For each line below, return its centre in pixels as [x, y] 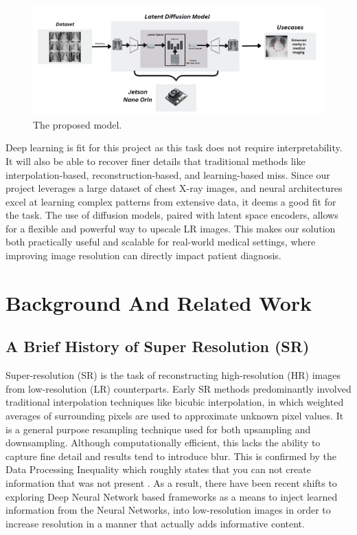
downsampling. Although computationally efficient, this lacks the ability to [163, 443]
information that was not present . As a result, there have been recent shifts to [171, 483]
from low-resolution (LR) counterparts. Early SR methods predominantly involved [178, 388]
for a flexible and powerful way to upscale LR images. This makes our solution [171, 228]
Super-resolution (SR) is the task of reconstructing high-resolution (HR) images [173, 375]
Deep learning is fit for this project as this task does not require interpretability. [174, 148]
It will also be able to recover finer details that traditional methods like [156, 161]
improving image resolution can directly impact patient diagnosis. [143, 255]
